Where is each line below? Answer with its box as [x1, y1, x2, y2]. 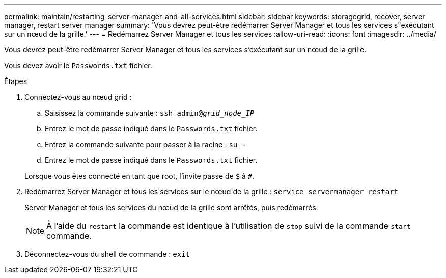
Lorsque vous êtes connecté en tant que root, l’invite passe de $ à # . [24, 172, 255, 180]
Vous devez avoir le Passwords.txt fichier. [4, 61, 152, 70]
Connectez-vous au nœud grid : [24, 93, 132, 101]
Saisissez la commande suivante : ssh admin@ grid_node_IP [45, 108, 255, 117]
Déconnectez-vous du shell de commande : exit [24, 249, 190, 258]
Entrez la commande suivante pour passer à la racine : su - [45, 140, 246, 149]
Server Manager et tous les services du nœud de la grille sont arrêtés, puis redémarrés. [24, 203, 318, 212]
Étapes [4, 77, 27, 86]
